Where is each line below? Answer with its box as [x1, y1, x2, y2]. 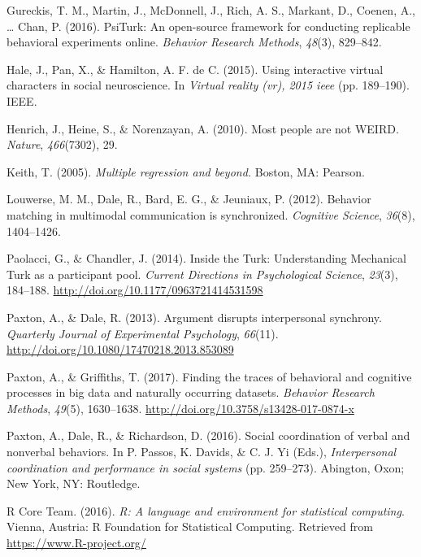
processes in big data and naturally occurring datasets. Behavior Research [7, 384, 375, 401]
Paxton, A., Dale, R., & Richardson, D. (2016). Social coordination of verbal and [7, 427, 410, 444]
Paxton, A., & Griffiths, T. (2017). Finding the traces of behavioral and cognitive [7, 368, 412, 385]
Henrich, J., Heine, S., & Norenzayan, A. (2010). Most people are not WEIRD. [7, 120, 399, 137]
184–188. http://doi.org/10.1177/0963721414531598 [7, 281, 263, 298]
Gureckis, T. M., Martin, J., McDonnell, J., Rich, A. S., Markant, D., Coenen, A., [7, 2, 415, 18]
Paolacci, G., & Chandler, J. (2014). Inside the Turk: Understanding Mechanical [7, 250, 406, 267]
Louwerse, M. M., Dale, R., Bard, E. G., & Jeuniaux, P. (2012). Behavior [7, 190, 371, 207]
